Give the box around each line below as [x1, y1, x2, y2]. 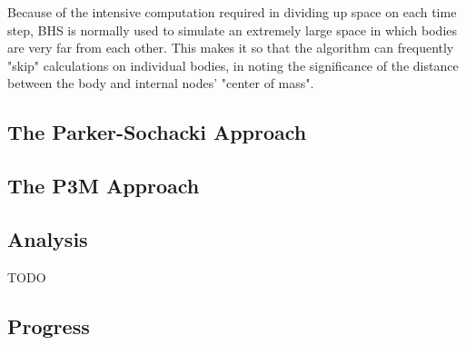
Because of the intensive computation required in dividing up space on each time [7, 3, 457, 21]
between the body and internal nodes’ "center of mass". [7, 74, 314, 93]
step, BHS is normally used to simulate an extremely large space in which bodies [7, 20, 458, 39]
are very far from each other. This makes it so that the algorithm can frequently [7, 38, 454, 57]
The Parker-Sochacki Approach [7, 118, 307, 146]
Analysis [7, 224, 88, 252]
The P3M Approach [7, 172, 200, 200]
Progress [7, 311, 90, 340]
